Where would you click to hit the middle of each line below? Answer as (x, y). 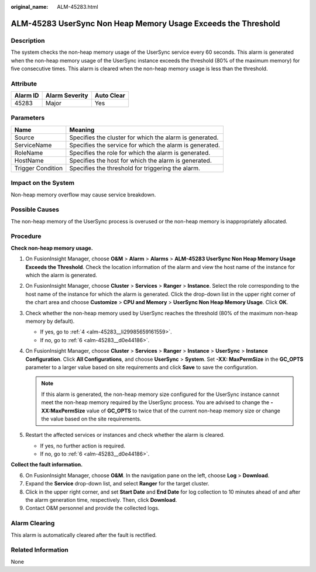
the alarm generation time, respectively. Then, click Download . (101, 500)
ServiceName (33, 145)
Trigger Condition (39, 168)
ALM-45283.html (78, 7)
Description (28, 40)
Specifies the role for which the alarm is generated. (140, 153)
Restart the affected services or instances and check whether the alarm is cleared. (125, 435)
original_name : (30, 7)
